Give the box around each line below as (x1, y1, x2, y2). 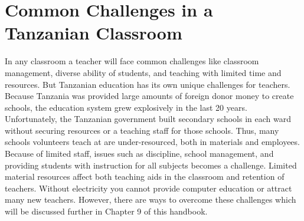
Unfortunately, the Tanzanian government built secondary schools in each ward (5, 113, 291, 125)
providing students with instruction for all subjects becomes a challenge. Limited (5, 159, 297, 171)
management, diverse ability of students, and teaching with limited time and (5, 66, 282, 78)
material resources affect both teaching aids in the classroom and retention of (5, 170, 285, 183)
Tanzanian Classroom (5, 21, 182, 45)
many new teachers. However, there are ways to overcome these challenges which (5, 193, 296, 206)
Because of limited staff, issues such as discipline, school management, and (5, 147, 274, 160)
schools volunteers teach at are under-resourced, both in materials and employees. (5, 136, 300, 148)
